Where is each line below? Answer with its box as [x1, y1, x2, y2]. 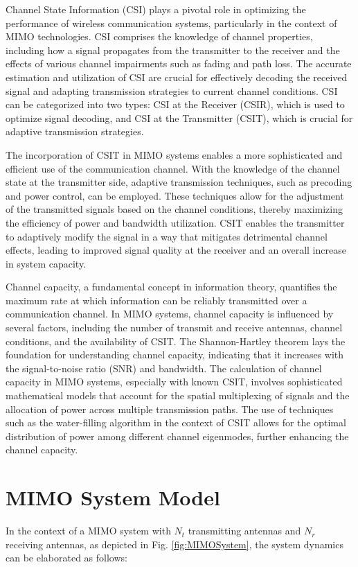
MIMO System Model [6, 483, 220, 512]
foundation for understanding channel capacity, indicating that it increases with [6, 347, 344, 362]
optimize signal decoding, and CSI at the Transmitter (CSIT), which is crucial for [6, 110, 353, 125]
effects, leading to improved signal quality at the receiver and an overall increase [6, 243, 346, 257]
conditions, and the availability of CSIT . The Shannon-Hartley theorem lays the [6, 333, 346, 348]
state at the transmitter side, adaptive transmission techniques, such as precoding [6, 175, 352, 189]
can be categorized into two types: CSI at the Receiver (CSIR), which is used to [6, 97, 345, 112]
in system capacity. [6, 256, 87, 270]
